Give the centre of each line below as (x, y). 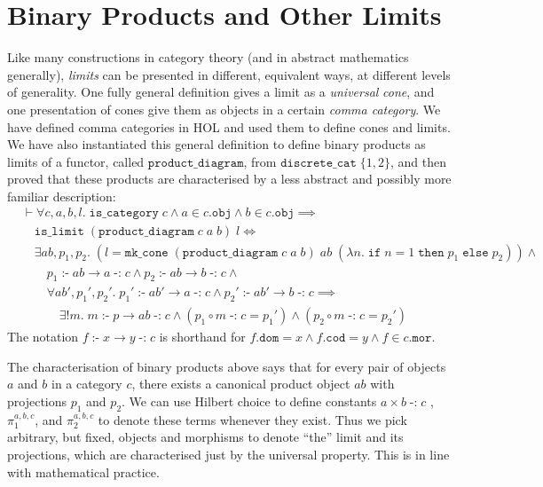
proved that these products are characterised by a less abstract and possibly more (229, 179)
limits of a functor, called (76, 161)
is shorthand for (202, 337)
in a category (87, 384)
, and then (418, 161)
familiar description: (62, 196)
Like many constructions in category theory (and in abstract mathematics (208, 57)
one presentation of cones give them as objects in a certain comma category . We (224, 109)
